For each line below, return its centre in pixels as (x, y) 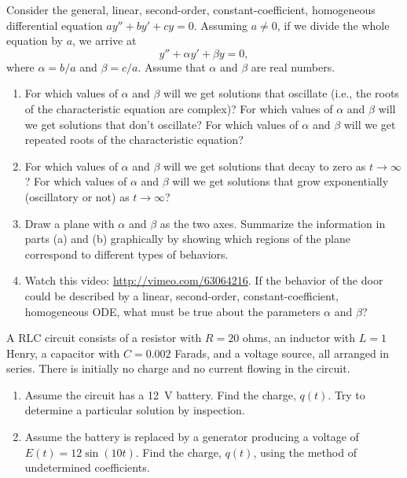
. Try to (346, 394)
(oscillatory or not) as (77, 196)
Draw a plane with (70, 223)
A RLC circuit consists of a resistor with (104, 338)
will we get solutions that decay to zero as (265, 165)
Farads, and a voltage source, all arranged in (282, 353)
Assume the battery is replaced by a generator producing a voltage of (192, 437)
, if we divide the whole (333, 25)
